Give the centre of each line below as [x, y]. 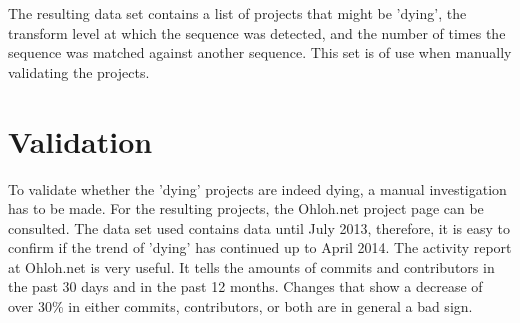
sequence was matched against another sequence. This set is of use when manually [260, 52]
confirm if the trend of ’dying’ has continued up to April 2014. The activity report [260, 247]
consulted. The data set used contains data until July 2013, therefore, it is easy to [259, 227]
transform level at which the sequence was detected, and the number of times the [257, 32]
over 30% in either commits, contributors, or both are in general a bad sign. [240, 306]
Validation [80, 140]
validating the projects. [79, 71]
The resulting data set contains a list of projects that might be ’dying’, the [237, 13]
